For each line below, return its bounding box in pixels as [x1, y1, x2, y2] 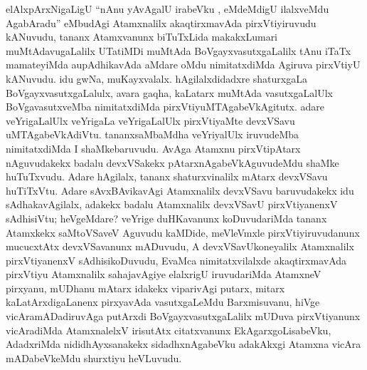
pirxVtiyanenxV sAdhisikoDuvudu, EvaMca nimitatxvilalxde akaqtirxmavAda [6, 252, 347, 267]
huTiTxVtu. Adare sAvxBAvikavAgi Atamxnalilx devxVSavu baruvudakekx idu [6, 183, 354, 197]
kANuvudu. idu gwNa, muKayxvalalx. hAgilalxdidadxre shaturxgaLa [6, 71, 307, 86]
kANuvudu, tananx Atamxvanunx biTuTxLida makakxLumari [6, 29, 278, 44]
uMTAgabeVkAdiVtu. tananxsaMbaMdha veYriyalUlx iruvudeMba [6, 127, 299, 142]
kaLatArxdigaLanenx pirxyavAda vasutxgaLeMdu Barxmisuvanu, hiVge [6, 294, 320, 309]
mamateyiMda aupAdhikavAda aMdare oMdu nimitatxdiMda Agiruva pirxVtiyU [6, 57, 361, 72]
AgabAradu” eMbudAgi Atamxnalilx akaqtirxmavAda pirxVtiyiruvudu [6, 15, 317, 30]
